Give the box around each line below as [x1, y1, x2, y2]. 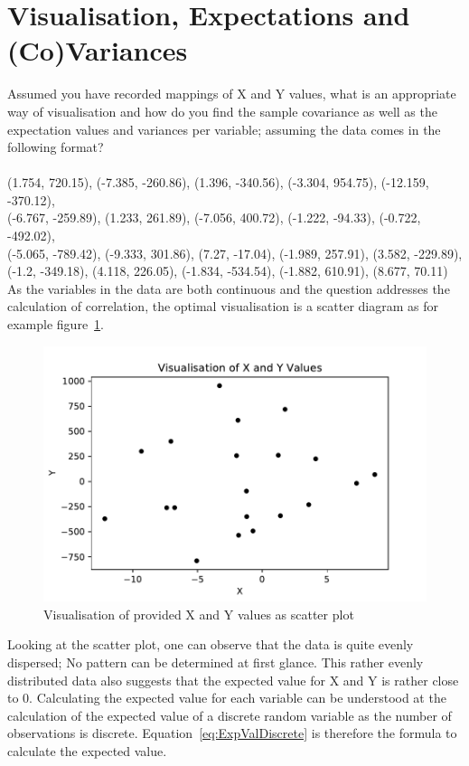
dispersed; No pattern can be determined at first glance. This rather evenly [7, 653, 424, 672]
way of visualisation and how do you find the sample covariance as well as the [7, 101, 437, 120]
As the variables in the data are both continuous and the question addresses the [7, 279, 450, 298]
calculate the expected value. [7, 742, 167, 761]
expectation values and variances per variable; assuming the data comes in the [7, 119, 441, 138]
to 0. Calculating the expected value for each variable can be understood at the [7, 688, 446, 707]
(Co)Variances [7, 32, 188, 69]
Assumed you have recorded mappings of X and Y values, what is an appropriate [7, 84, 456, 103]
